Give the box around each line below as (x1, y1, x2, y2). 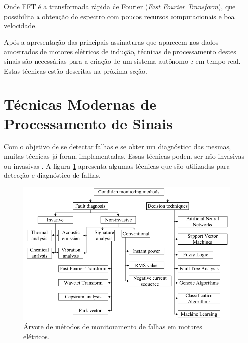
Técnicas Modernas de (4, 94, 157, 114)
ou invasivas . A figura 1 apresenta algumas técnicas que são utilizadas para (4, 160, 230, 171)
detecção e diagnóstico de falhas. (4, 170, 101, 180)
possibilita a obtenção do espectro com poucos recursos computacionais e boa (4, 11, 235, 21)
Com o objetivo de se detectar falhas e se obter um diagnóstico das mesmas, (4, 141, 231, 152)
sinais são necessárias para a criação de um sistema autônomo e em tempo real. (4, 56, 241, 66)
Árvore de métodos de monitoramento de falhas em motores (23, 322, 202, 331)
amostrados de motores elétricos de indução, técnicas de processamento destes (4, 46, 236, 57)
